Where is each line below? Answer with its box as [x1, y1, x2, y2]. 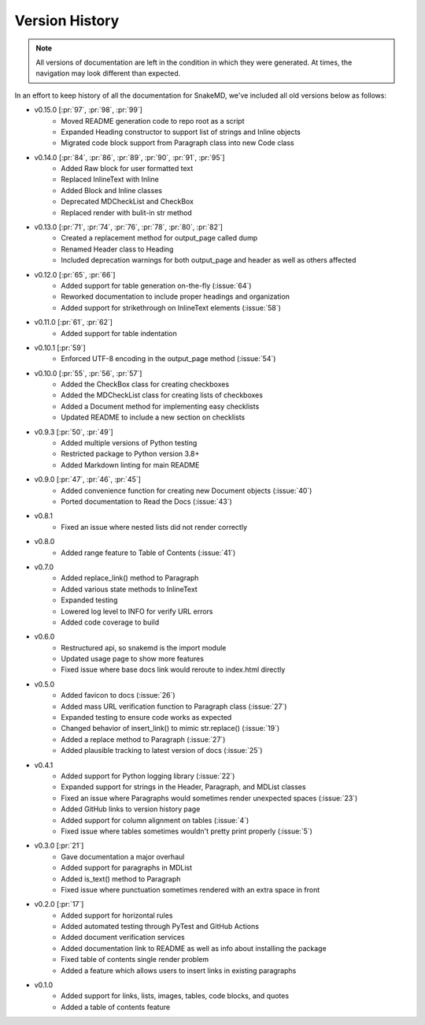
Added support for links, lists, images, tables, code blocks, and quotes [61, 991, 290, 1001]
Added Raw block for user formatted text [61, 164, 194, 173]
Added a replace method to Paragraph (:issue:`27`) [61, 734, 226, 744]
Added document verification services [61, 933, 185, 942]
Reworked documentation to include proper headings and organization [61, 292, 290, 301]
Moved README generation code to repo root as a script [61, 116, 245, 125]
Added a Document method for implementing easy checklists [61, 401, 260, 411]
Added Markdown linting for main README [61, 460, 200, 469]
